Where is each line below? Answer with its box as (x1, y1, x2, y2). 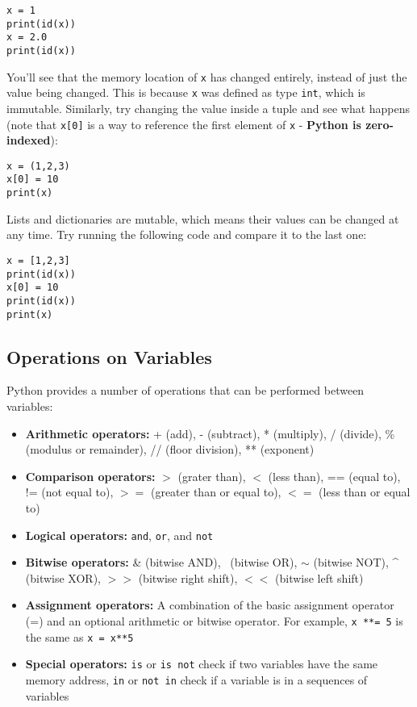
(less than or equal (319, 483, 411, 500)
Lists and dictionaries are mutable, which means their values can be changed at (6, 210, 399, 227)
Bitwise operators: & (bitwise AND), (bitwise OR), (25, 554, 298, 571)
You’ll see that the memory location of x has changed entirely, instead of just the (6, 68, 407, 85)
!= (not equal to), (25, 483, 114, 500)
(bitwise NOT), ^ (313, 554, 399, 571)
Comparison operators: (25, 467, 156, 484)
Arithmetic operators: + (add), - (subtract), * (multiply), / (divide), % (25, 425, 395, 441)
